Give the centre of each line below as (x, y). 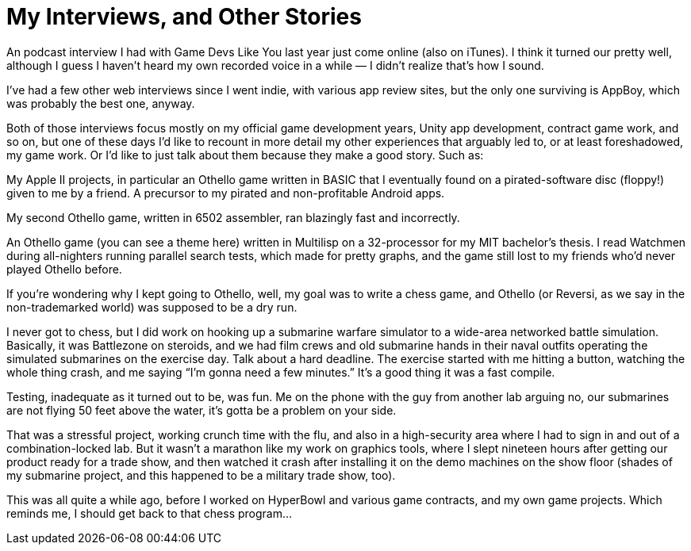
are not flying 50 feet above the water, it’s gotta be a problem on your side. (202, 410)
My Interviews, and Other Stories (184, 17)
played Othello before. (64, 269)
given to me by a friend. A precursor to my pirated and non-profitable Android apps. (226, 193)
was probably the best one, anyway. (101, 103)
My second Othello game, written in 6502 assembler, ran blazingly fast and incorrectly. (233, 217)
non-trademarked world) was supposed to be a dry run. (152, 307)
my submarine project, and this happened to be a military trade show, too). (201, 475)
